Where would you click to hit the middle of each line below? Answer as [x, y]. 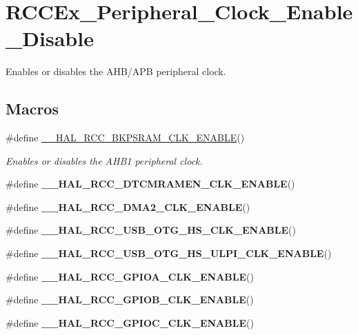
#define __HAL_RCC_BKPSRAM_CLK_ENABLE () [125, 138]
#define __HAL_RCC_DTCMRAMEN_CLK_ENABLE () [150, 184]
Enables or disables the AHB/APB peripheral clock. [116, 71]
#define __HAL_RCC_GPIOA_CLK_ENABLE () [130, 276]
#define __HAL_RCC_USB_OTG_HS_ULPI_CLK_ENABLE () [169, 253]
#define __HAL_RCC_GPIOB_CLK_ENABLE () [130, 300]
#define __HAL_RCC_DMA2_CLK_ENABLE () [128, 206]
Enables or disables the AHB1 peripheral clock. [104, 160]
